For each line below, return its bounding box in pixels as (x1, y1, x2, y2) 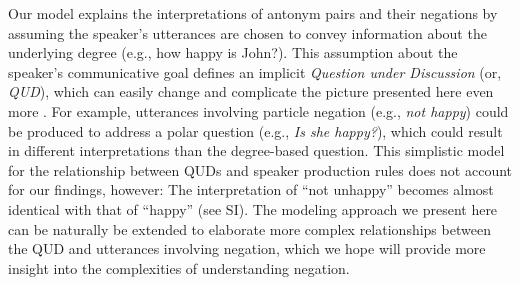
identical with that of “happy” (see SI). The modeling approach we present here (8, 198, 498, 219)
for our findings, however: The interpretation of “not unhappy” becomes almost (8, 179, 494, 200)
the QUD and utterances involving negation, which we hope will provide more (8, 238, 486, 259)
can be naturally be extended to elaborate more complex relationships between (8, 218, 491, 239)
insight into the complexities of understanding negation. (8, 257, 350, 278)
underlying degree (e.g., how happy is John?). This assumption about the (8, 42, 458, 63)
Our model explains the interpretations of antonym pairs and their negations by (8, 3, 498, 23)
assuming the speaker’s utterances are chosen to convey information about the (8, 22, 487, 43)
